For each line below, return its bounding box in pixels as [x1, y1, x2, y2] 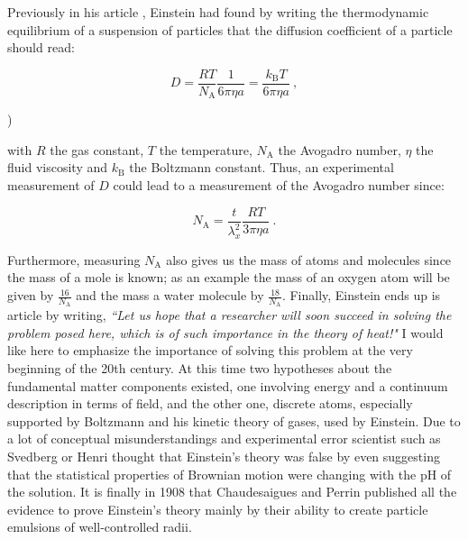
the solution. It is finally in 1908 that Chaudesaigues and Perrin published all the [7, 482, 457, 501]
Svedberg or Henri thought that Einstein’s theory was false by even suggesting [7, 447, 440, 466]
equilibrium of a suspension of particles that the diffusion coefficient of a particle [7, 20, 453, 39]
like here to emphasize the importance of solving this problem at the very [7, 341, 413, 360]
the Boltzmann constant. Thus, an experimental [129, 158, 394, 177]
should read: [7, 38, 75, 57]
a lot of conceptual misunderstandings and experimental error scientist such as [7, 429, 441, 448]
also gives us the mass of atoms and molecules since [166, 250, 452, 269]
